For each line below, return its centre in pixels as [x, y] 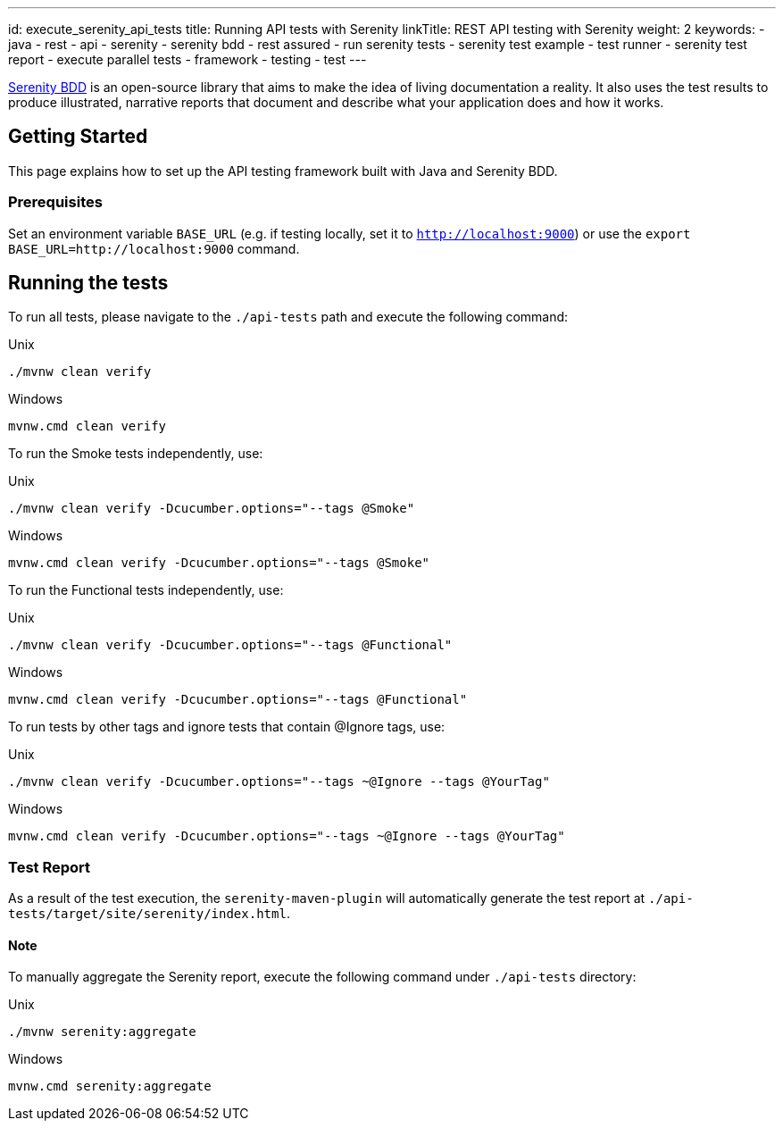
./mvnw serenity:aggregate [102, 1032]
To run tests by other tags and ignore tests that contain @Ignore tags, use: [227, 727]
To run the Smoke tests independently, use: [136, 454]
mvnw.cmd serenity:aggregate [110, 1086]
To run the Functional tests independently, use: [146, 590]
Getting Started [78, 137]
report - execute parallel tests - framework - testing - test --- [187, 59]
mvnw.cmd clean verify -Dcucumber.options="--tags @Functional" [238, 700]
